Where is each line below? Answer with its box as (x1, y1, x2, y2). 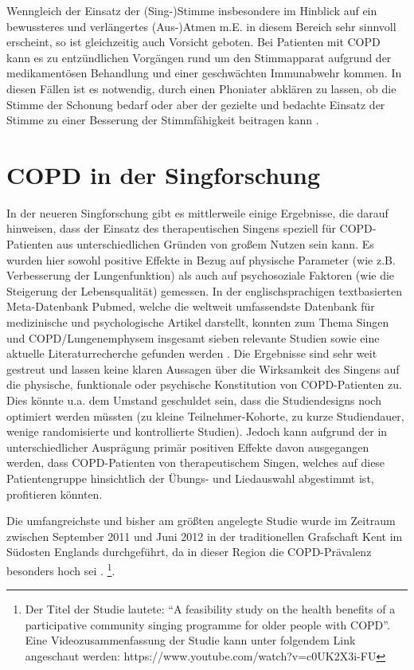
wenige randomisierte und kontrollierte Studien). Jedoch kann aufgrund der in (6, 423, 388, 440)
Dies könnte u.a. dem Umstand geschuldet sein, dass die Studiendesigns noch (6, 392, 381, 408)
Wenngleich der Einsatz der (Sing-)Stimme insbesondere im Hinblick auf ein (6, 2, 377, 18)
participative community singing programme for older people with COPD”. (25, 616, 390, 633)
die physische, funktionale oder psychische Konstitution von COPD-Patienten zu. (6, 376, 402, 393)
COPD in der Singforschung (6, 158, 321, 190)
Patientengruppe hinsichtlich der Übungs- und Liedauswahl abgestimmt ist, (6, 469, 374, 486)
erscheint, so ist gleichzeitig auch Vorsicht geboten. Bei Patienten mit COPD (6, 33, 381, 50)
